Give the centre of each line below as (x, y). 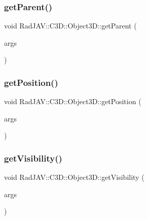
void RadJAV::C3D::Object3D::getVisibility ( (74, 177)
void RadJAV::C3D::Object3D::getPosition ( (73, 101)
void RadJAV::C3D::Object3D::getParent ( (70, 26)
